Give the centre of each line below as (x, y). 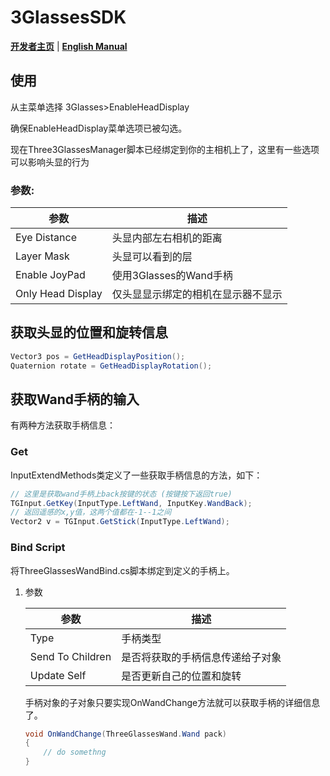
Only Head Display (59, 294)
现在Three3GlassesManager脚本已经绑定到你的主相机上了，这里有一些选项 (165, 149)
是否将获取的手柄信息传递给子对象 (201, 657)
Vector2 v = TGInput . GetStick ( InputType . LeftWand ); (120, 522)
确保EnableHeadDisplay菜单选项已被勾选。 (99, 128)
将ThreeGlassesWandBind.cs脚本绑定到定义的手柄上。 (122, 570)
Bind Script (38, 548)
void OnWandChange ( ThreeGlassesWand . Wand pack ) (126, 734)
